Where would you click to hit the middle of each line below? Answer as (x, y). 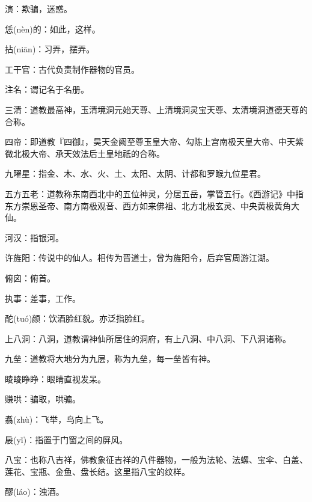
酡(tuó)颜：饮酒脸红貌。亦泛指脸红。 (78, 318)
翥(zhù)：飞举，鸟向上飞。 (57, 419)
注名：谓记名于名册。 (47, 89)
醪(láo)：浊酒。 (35, 491)
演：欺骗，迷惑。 (38, 8)
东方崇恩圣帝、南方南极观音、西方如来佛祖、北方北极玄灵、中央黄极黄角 (148, 205)
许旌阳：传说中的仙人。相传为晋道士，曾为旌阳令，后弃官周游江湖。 (139, 258)
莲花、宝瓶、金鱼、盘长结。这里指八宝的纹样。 (97, 471)
